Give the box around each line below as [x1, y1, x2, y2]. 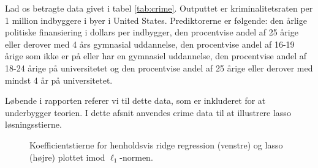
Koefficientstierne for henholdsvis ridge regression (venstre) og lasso [29, 138, 283, 151]
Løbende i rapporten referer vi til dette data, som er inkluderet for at [5, 94, 266, 107]
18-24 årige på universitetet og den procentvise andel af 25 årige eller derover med [5, 61, 313, 74]
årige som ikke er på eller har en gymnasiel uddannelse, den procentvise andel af [5, 49, 307, 62]
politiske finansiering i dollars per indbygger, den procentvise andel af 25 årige [5, 26, 298, 38]
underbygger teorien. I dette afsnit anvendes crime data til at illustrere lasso [5, 106, 291, 119]
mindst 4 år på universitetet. [5, 73, 113, 86]
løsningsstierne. [5, 118, 62, 131]
